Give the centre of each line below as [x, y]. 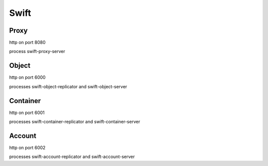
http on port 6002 [27, 147]
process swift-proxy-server [37, 52]
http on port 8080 [27, 43]
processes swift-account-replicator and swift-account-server [72, 157]
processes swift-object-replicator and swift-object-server [68, 86]
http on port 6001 [27, 112]
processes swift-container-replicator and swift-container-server [75, 122]
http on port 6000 [27, 77]
